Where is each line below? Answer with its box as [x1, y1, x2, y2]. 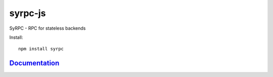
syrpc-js [9, 8, 46, 19]
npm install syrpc [18, 46, 64, 52]
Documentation [9, 59, 60, 67]
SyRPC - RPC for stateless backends [9, 25, 86, 31]
